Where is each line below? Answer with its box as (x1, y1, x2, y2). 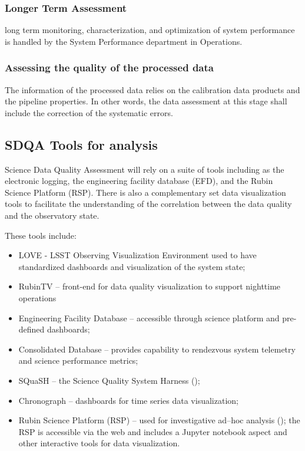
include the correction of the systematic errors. (5, 106, 173, 118)
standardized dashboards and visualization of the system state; (18, 260, 246, 272)
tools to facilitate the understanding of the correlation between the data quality (5, 197, 292, 210)
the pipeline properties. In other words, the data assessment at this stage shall (5, 95, 287, 107)
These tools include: (5, 229, 77, 241)
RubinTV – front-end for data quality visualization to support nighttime (18, 280, 281, 292)
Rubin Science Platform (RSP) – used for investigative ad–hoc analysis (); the (18, 414, 300, 426)
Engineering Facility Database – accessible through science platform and (18, 311, 280, 324)
